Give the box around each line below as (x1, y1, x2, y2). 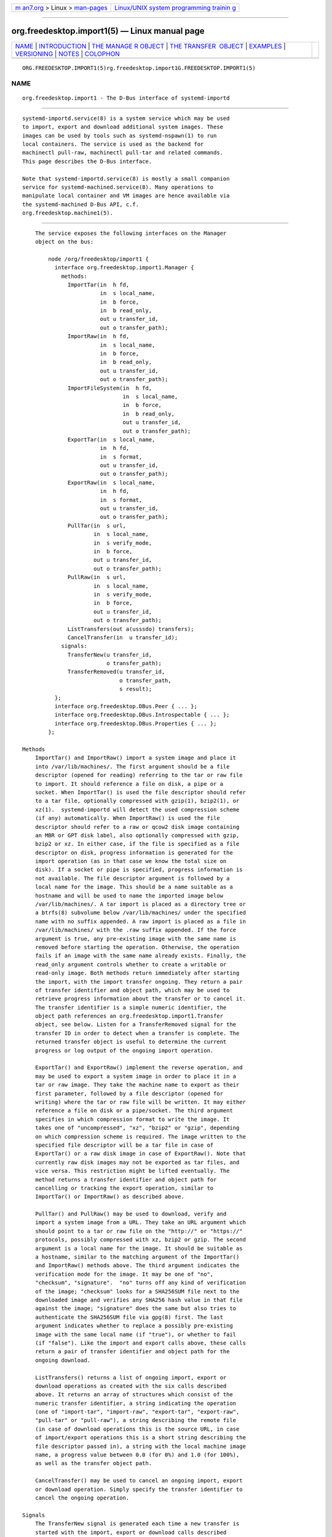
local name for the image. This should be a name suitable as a (34, 883, 233, 891)
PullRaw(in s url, (68, 574, 126, 581)
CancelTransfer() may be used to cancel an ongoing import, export (34, 1477, 243, 1484)
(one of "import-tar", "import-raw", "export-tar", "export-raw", (34, 1409, 240, 1415)
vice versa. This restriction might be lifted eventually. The (34, 1168, 230, 1174)
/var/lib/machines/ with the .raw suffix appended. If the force (34, 927, 237, 934)
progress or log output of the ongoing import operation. (34, 1047, 214, 1054)
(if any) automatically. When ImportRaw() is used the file (34, 815, 221, 822)
